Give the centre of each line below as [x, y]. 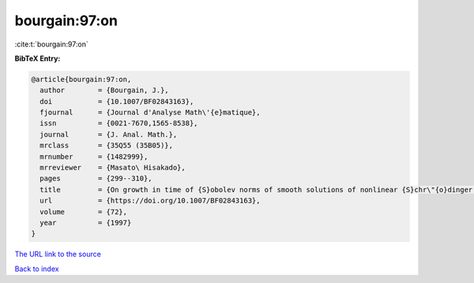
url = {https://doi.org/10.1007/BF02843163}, [150, 201]
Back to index [37, 269]
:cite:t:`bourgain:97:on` [51, 44]
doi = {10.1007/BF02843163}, [117, 101]
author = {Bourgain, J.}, [104, 90]
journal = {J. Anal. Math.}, [109, 134]
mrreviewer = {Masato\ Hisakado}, [113, 168]
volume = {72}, [84, 212]
